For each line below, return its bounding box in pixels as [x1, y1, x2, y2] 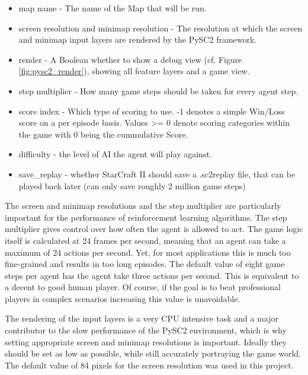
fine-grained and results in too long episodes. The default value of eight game [5, 258, 285, 270]
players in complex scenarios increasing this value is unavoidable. [5, 292, 240, 304]
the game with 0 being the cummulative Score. [18, 128, 188, 140]
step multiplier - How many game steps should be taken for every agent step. [18, 84, 299, 97]
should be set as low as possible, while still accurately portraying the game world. [5, 347, 301, 360]
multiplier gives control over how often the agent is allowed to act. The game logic [5, 223, 303, 235]
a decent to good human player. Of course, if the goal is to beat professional [5, 281, 281, 293]
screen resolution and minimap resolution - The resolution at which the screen [18, 21, 303, 34]
